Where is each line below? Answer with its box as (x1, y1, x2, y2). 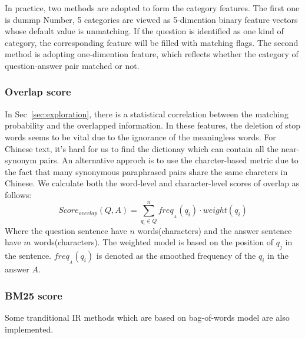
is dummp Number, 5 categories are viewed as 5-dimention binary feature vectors (5, 13, 298, 25)
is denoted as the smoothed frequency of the (96, 249, 256, 261)
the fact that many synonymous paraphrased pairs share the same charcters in (5, 165, 288, 177)
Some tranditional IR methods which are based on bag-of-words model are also (5, 311, 290, 324)
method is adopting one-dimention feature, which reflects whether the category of (5, 48, 299, 60)
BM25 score (5, 288, 62, 302)
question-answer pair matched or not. (5, 59, 140, 71)
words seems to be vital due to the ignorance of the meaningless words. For (5, 130, 276, 143)
